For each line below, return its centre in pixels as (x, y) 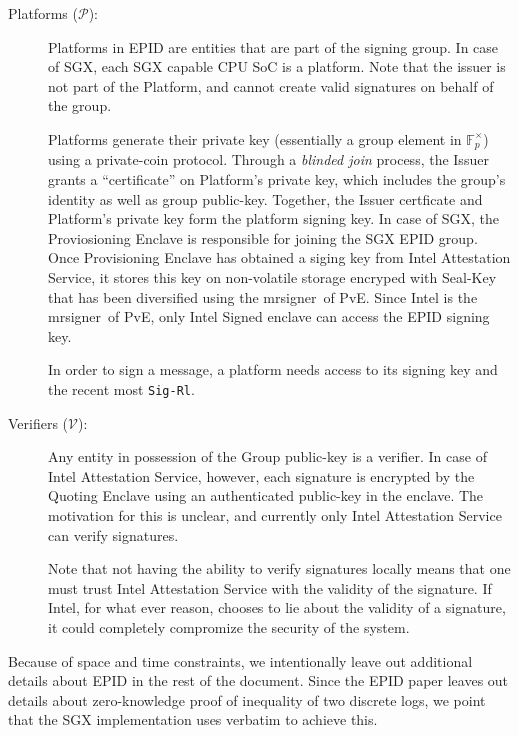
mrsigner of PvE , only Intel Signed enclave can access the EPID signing (269, 316)
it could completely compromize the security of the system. (229, 626)
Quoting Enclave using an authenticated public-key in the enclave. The (266, 495)
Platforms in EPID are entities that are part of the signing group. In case (273, 46)
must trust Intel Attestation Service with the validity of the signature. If (270, 587)
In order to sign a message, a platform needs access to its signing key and (273, 369)
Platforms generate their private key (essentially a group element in (255, 138)
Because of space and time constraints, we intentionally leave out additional (240, 660)
